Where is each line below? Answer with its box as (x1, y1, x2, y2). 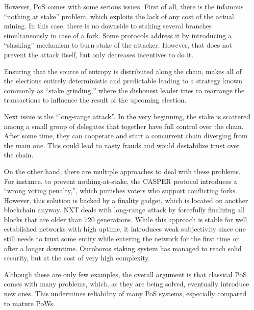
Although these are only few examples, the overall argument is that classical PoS (4, 269, 247, 279)
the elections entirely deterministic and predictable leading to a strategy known (4, 76, 243, 86)
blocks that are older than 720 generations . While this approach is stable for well (4, 214, 247, 224)
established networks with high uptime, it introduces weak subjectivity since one (4, 224, 246, 234)
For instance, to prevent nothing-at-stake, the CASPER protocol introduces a (4, 176, 237, 186)
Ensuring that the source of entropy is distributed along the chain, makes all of (4, 66, 242, 76)
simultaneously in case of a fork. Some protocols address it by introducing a (4, 30, 232, 40)
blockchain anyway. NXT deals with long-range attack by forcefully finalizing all (4, 205, 245, 215)
